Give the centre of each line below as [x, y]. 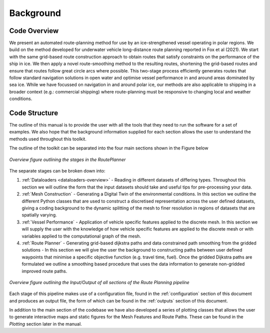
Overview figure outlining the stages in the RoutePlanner [67, 159]
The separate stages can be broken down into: [57, 171]
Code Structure [34, 113]
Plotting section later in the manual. [45, 324]
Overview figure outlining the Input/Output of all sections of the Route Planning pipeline [99, 282]
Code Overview [34, 31]
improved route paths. [44, 271]
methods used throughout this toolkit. [48, 139]
